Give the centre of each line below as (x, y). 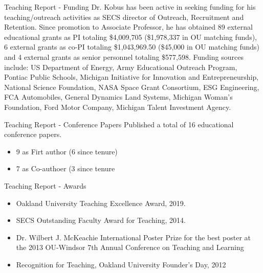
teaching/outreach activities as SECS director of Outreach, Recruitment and (124, 17)
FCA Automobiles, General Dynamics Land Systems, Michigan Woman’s (118, 97)
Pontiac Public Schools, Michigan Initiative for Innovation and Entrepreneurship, (131, 77)
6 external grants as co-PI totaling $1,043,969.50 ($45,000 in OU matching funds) (132, 47)
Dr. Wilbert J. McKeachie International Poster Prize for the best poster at (134, 237)
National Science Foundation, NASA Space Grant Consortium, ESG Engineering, (132, 87)
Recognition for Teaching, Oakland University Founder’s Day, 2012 (121, 264)
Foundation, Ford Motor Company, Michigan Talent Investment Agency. (118, 107)
